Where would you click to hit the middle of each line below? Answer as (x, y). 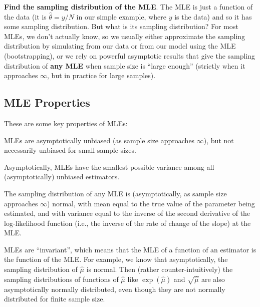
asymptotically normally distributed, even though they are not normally (115, 289)
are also (213, 279)
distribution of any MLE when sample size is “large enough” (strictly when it (125, 65)
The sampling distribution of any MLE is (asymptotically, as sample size (115, 193)
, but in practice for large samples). (101, 75)
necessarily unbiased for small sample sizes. (70, 150)
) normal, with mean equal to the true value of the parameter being (151, 203)
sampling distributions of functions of (61, 279)
